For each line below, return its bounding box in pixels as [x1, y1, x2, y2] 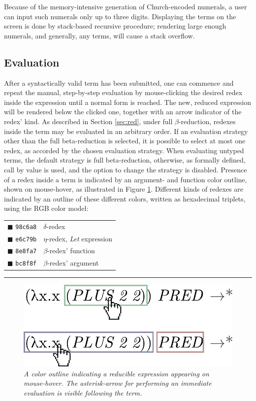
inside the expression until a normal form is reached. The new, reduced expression [4, 97, 251, 107]
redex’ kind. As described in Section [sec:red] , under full [4, 116, 173, 126]
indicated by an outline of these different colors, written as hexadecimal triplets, [4, 193, 246, 203]
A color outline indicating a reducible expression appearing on [24, 368, 209, 378]
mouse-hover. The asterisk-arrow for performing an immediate [24, 378, 212, 388]
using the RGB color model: [4, 203, 89, 213]
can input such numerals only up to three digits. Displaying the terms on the [4, 11, 236, 21]
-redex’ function [47, 245, 95, 256]
